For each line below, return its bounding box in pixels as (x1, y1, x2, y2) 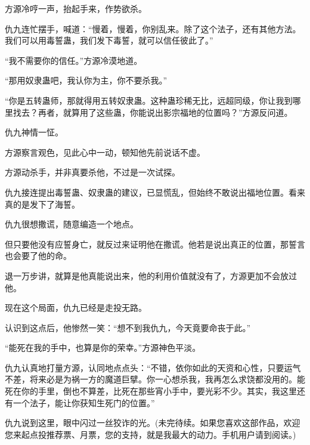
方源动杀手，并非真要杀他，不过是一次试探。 (5, 166, 180, 178)
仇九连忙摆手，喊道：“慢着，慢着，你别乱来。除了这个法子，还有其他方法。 (5, 22, 301, 35)
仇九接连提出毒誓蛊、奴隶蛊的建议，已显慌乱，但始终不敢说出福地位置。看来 (5, 186, 305, 198)
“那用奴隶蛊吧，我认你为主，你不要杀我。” (5, 74, 168, 86)
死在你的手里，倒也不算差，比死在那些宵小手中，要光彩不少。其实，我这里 (5, 385, 297, 397)
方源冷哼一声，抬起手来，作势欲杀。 (5, 2, 147, 14)
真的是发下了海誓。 (5, 197, 80, 210)
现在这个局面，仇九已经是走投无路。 (5, 301, 147, 314)
